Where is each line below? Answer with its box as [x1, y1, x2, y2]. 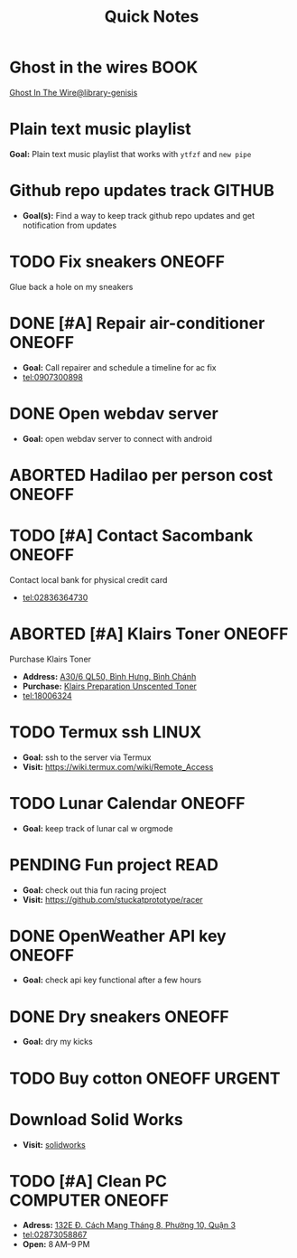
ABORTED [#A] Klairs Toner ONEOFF [9, 624, 289, 643]
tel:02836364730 [22, 592, 88, 603]
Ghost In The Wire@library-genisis [9, 87, 138, 98]
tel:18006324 [22, 690, 72, 701]
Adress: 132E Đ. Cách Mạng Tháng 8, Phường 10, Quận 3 [22, 1220, 237, 1231]
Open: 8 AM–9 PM [22, 1239, 90, 1250]
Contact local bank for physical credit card [9, 574, 168, 585]
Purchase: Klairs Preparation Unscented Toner [22, 681, 197, 691]
